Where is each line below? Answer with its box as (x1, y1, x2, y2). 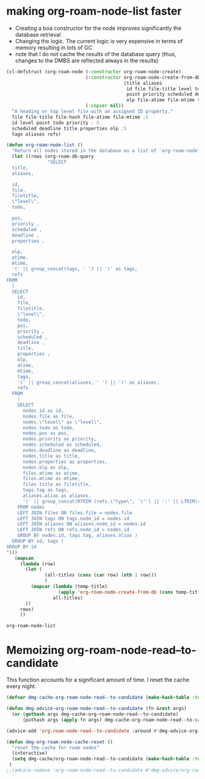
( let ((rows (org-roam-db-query (12, 154, 95, 160)
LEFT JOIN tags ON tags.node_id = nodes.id (17, 515, 130, 522)
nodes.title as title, (22, 453, 81, 459)
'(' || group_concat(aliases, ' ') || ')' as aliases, (17, 379, 160, 386)
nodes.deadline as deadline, (22, 447, 97, 454)
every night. (6, 683, 37, 690)
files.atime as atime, (22, 470, 81, 476)
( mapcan (14, 555, 34, 561)
